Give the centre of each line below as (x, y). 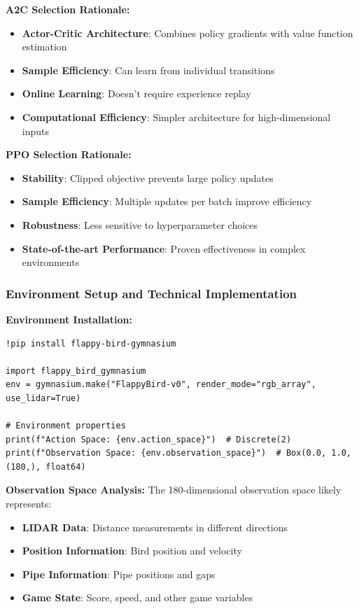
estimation (44, 47)
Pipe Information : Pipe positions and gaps (119, 574)
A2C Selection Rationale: (68, 9)
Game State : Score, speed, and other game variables (138, 597)
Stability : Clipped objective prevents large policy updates (148, 177)
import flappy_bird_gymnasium (76, 371)
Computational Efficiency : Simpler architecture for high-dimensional (176, 117)
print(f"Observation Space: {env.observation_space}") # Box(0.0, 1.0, (178, 453)
